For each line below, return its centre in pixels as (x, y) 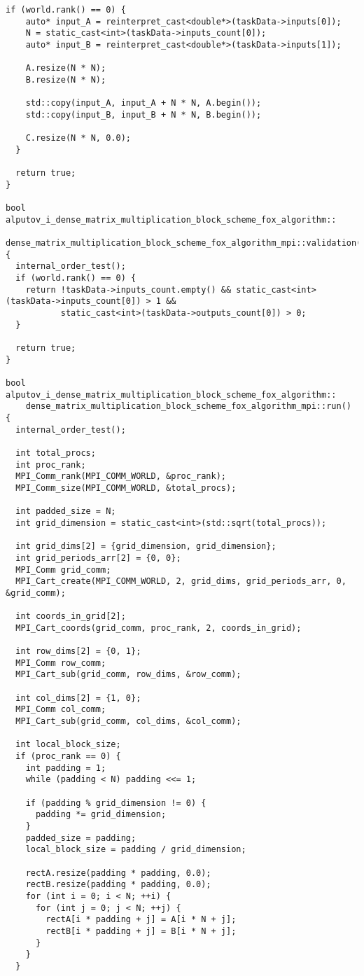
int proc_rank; (51, 465)
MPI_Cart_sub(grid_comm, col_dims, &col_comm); (128, 721)
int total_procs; (56, 453)
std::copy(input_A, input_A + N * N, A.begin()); (143, 103)
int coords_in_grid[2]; (71, 616)
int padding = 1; (66, 768)
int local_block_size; (68, 745)
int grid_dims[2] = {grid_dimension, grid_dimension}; (146, 546)
